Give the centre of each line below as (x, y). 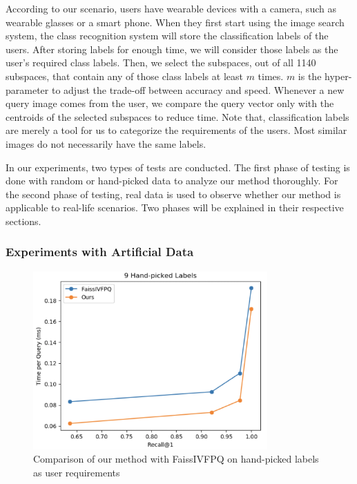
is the (310, 76)
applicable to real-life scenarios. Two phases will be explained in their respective (175, 207)
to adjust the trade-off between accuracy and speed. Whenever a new (198, 89)
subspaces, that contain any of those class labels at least (124, 76)
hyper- (338, 76)
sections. (23, 221)
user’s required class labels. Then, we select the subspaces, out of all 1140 (161, 62)
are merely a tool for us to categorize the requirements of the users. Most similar (176, 130)
